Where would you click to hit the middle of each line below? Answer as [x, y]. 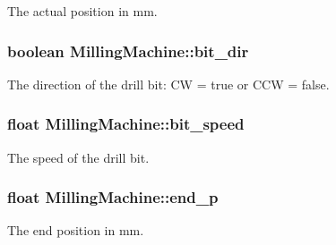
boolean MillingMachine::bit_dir [128, 51]
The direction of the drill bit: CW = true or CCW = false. [168, 84]
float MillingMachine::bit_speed [126, 124]
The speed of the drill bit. [78, 157]
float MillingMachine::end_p [113, 197]
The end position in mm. [76, 230]
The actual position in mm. [82, 11]
